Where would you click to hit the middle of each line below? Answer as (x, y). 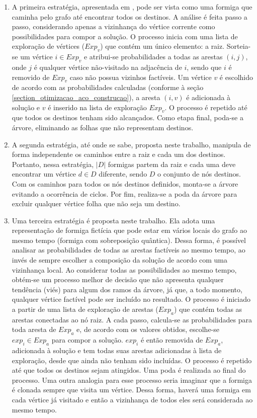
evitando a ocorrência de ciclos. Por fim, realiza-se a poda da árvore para (124, 193)
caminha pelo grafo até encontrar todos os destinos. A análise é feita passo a (130, 16)
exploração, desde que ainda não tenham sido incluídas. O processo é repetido (132, 360)
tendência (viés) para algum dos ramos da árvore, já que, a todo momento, (127, 289)
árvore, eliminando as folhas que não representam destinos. (103, 127)
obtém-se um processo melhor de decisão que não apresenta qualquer (118, 279)
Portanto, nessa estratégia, (53, 164)
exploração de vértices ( (48, 46)
